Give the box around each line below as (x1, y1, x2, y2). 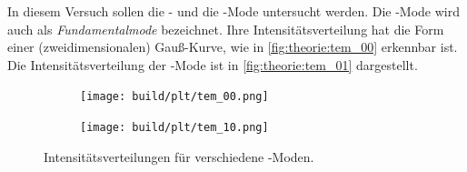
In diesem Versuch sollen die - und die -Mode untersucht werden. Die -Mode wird (7, 2, 461, 20)
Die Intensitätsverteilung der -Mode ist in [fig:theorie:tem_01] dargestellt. (7, 55, 418, 74)
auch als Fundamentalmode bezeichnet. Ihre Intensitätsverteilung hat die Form (7, 19, 444, 38)
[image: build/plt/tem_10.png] (80, 121, 269, 135)
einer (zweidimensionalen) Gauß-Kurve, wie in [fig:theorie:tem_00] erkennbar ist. (7, 37, 458, 56)
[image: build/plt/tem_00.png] (80, 90, 269, 104)
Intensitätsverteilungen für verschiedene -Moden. (44, 147, 314, 166)
